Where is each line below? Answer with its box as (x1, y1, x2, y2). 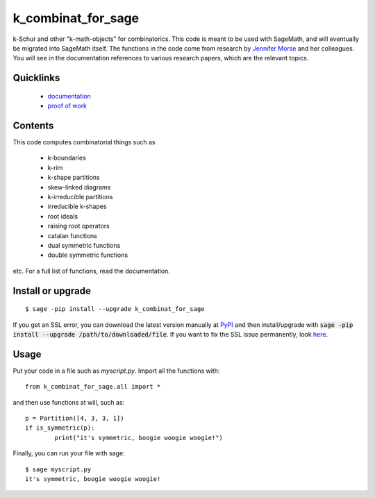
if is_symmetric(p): (25, 424, 95, 432)
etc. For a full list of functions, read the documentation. (12, 267, 170, 275)
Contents (12, 119, 54, 131)
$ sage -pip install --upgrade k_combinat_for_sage (25, 305, 205, 313)
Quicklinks (12, 72, 60, 84)
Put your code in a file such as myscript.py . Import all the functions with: (12, 367, 220, 375)
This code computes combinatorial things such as (12, 138, 156, 146)
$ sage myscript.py (25, 465, 92, 473)
